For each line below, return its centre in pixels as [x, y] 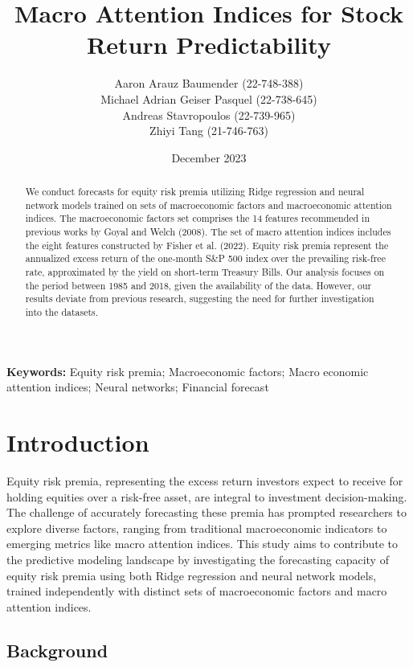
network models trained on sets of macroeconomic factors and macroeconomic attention [209, 205]
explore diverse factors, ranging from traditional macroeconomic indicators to [197, 528]
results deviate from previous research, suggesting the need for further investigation [200, 299]
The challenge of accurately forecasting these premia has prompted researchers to [206, 512]
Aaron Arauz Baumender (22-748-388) [209, 83]
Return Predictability [209, 45]
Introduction [78, 442]
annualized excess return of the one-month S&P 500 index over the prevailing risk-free [205, 258]
